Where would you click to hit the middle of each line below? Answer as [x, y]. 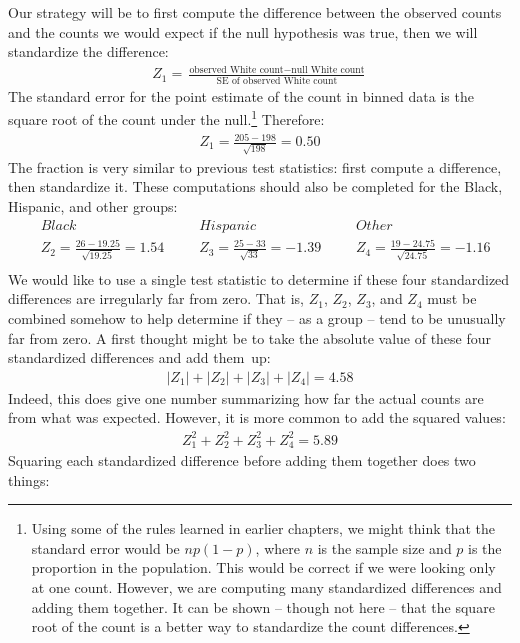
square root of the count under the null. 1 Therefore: [166, 117]
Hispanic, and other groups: [93, 205]
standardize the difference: [88, 51]
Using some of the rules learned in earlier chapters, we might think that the [263, 528]
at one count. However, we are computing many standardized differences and [266, 586]
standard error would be [105, 547]
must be [452, 298]
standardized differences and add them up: [139, 357]
